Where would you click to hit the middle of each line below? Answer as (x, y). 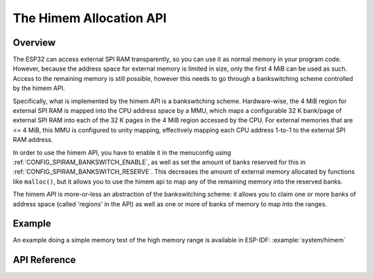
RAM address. (33, 140)
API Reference (44, 260)
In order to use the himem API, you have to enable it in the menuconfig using (122, 152)
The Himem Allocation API (90, 18)
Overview (34, 43)
